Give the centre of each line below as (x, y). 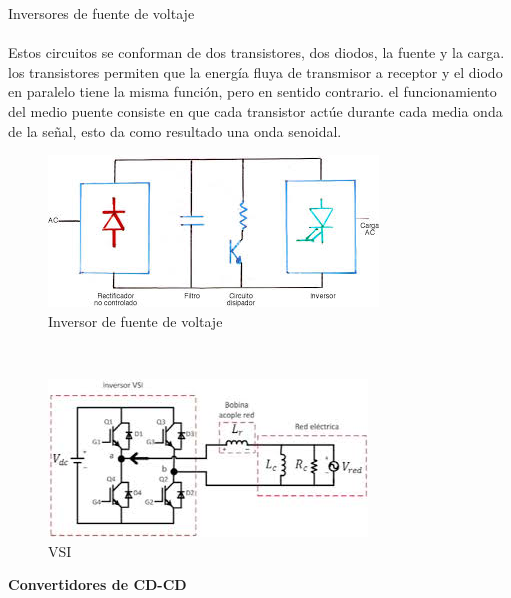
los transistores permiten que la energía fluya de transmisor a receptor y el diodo (255, 71)
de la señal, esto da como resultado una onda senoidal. (175, 130)
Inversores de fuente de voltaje (101, 13)
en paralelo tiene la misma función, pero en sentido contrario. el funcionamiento (252, 91)
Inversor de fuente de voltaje (135, 320)
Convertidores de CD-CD (97, 584)
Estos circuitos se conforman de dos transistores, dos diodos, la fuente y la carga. (256, 52)
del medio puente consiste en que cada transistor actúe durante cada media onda (255, 110)
